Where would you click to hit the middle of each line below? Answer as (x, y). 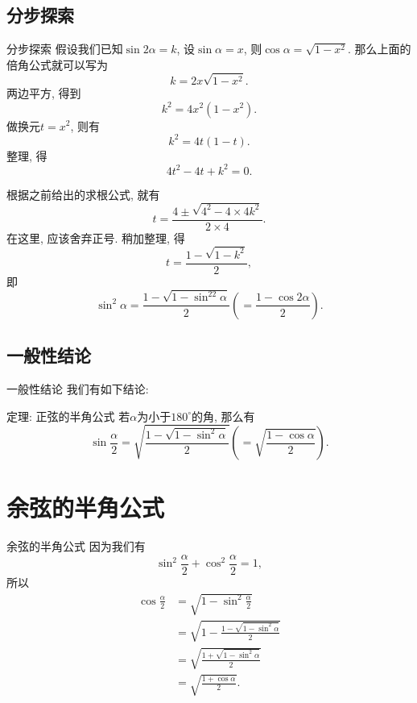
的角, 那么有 (223, 416)
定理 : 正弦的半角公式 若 (68, 416)
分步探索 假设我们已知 (65, 49)
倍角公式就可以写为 (57, 64)
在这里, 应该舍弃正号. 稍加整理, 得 (96, 237)
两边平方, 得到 (44, 92)
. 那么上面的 (379, 49)
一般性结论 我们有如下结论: (78, 389)
